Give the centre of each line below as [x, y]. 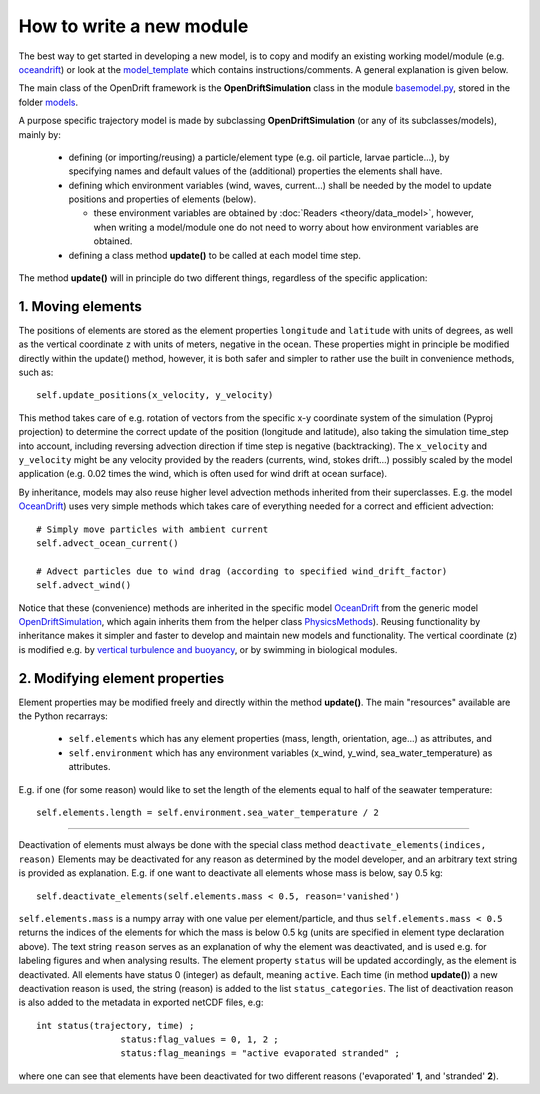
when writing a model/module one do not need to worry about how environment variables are [286, 227]
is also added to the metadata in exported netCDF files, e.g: [141, 1002]
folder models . [48, 102]
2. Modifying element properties [121, 678]
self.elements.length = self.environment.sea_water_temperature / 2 [207, 812]
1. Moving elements [80, 306]
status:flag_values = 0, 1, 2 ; [199, 1039]
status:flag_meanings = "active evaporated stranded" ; [260, 1053]
